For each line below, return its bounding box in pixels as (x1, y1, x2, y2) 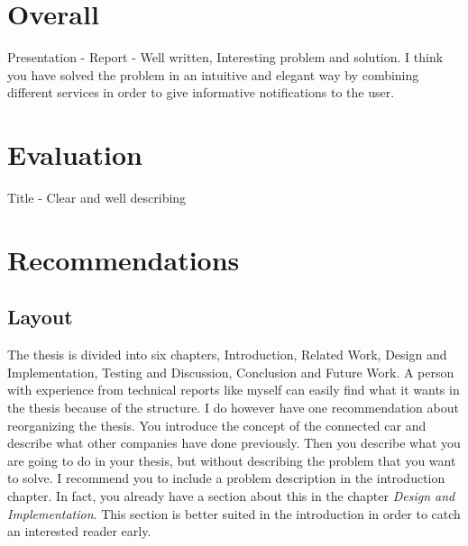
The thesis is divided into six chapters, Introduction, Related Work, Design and (7, 345, 447, 364)
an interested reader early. (7, 522, 151, 541)
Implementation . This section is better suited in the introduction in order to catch (7, 504, 461, 523)
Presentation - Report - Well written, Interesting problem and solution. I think (7, 48, 444, 67)
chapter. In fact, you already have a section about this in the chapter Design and (7, 486, 455, 505)
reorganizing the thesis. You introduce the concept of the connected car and (7, 415, 427, 434)
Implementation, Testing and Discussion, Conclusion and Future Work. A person (7, 362, 454, 381)
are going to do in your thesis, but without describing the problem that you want (7, 450, 456, 469)
